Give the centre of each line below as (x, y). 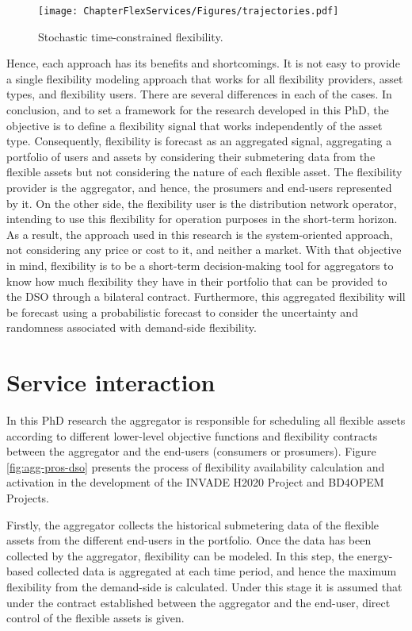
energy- (375, 555)
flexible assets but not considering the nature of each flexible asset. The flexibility (204, 172)
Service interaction (111, 382)
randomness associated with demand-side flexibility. (132, 327)
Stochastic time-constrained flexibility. (131, 36)
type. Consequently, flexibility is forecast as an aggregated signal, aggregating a (199, 141)
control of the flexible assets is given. (95, 618)
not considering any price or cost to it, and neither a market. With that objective (204, 250)
